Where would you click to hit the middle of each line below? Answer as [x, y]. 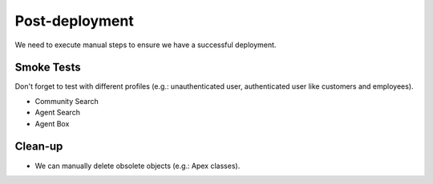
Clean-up [39, 147]
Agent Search [57, 113]
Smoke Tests [48, 68]
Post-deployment [74, 21]
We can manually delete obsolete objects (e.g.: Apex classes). [138, 166]
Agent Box [52, 123]
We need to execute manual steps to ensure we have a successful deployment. [146, 45]
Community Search [67, 101]
